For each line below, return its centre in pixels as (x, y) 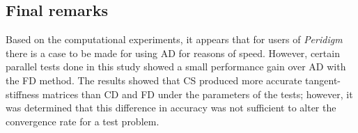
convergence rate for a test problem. (83, 121)
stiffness (23, 94)
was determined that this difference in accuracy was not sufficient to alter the (171, 108)
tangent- (323, 80)
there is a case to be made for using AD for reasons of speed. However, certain (173, 53)
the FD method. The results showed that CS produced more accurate (154, 80)
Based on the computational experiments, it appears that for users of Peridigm (174, 39)
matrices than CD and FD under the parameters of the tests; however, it (197, 94)
